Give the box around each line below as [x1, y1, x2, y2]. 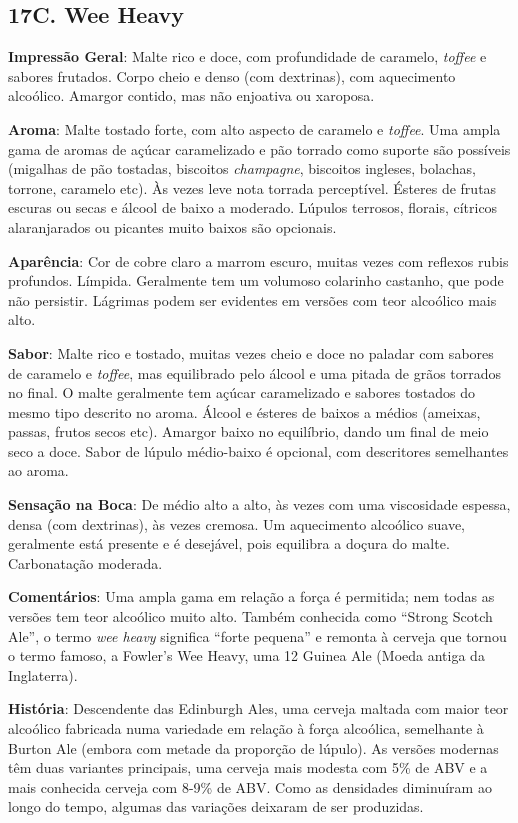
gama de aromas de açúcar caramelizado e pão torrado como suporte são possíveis [8, 138, 511, 159]
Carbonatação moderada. [8, 552, 163, 573]
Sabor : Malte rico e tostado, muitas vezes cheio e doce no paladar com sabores [8, 342, 494, 363]
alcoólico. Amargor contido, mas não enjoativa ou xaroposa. [8, 85, 375, 106]
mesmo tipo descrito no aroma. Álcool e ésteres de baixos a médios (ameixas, [8, 401, 481, 422]
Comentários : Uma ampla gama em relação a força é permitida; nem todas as [8, 586, 495, 607]
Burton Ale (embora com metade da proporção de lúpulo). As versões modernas [8, 737, 499, 758]
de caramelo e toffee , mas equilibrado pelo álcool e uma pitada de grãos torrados [8, 362, 502, 383]
